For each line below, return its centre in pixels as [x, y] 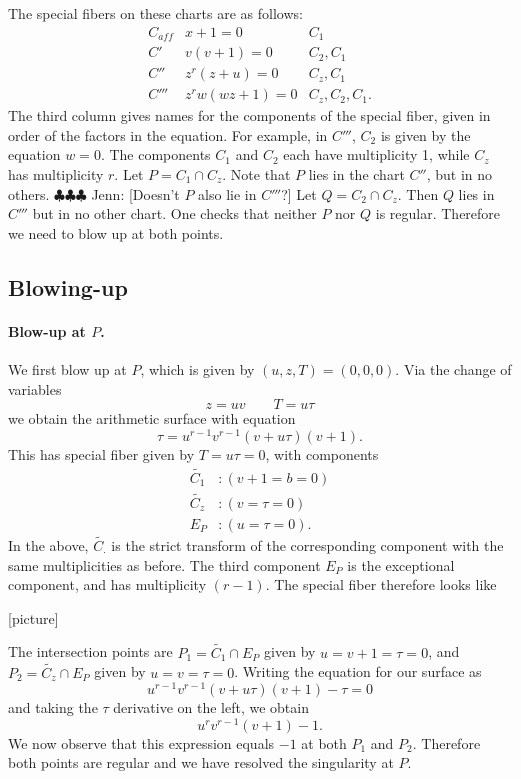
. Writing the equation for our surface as [358, 671]
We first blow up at [67, 368]
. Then [418, 193]
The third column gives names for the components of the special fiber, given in [249, 115]
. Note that [256, 173]
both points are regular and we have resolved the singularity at [201, 762]
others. [29, 193]
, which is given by [197, 368]
